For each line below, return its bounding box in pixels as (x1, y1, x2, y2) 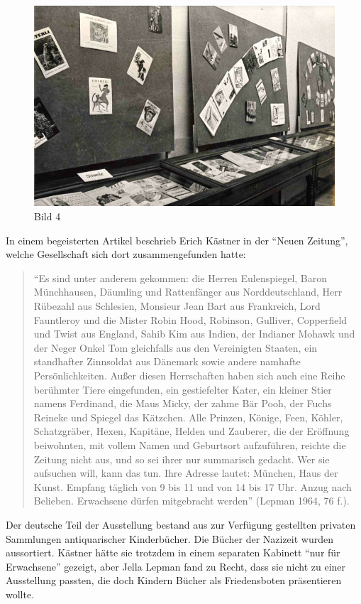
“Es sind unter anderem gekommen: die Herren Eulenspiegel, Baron (33, 270, 328, 285)
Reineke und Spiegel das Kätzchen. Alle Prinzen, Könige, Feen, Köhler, (33, 409, 343, 424)
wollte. (6, 586, 35, 601)
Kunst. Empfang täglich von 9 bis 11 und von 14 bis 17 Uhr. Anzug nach (33, 479, 352, 494)
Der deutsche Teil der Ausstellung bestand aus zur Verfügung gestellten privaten (6, 517, 356, 532)
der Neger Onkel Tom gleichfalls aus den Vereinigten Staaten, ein (33, 340, 318, 355)
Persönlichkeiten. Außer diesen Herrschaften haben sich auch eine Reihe (33, 368, 345, 383)
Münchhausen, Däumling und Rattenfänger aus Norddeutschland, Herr (33, 284, 343, 299)
